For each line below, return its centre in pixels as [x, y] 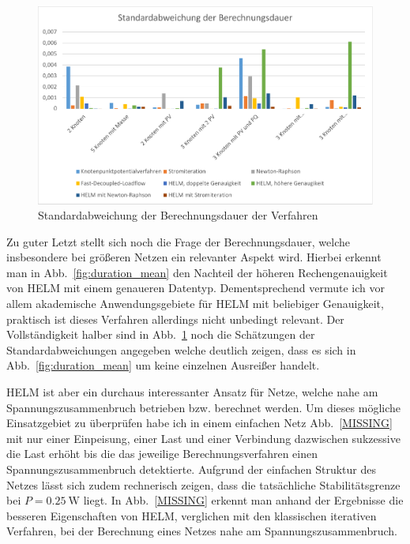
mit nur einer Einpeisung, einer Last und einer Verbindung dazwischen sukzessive [203, 438]
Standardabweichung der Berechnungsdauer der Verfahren [178, 215]
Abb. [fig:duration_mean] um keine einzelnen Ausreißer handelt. [163, 365]
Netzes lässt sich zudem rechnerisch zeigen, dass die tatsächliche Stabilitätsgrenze [203, 484]
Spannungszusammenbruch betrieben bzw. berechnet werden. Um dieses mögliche [203, 407]
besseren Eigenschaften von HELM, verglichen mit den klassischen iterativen [192, 515]
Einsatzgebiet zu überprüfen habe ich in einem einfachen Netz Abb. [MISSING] [199, 423]
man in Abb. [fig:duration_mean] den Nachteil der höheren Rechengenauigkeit [197, 272]
